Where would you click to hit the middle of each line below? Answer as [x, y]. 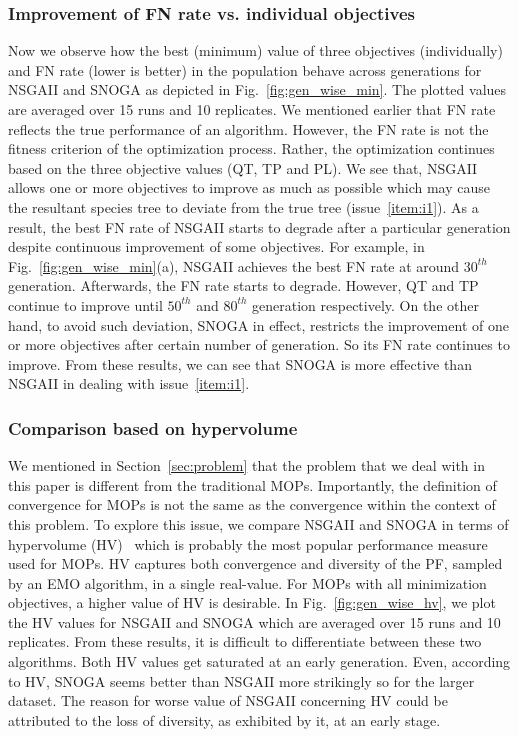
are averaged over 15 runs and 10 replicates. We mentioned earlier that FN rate [252, 109]
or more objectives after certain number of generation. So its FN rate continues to [259, 344]
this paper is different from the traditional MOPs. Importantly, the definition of [252, 484]
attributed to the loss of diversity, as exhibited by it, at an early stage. [224, 719]
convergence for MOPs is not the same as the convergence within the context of [252, 504]
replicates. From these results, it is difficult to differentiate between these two [245, 641]
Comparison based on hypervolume [153, 427]
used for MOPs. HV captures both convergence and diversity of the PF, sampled [255, 563]
